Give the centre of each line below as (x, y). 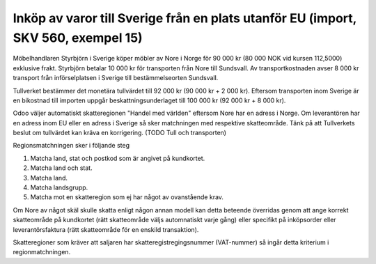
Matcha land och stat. (62, 168)
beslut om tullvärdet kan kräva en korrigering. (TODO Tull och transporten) (119, 133)
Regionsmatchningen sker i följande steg (71, 146)
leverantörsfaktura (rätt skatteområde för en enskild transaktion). (106, 229)
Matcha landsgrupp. (59, 187)
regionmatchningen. (42, 252)
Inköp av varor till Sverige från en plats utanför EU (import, (185, 18)
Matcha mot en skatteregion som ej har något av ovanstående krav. (127, 197)
